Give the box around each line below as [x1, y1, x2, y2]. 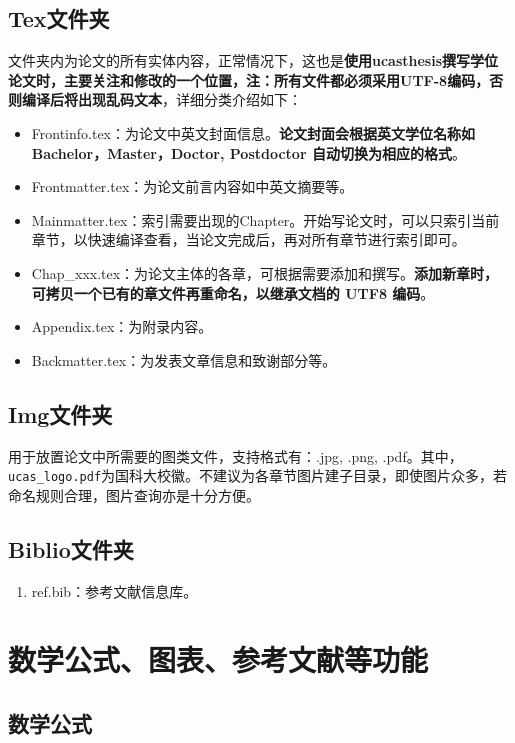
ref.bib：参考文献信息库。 [31, 580, 198, 601]
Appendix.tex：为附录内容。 [31, 316, 213, 337]
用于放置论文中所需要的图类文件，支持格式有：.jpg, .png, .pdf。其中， [8, 445, 463, 466]
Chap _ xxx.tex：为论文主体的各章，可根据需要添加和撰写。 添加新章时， [31, 262, 499, 283]
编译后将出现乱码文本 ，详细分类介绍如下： [21, 89, 302, 110]
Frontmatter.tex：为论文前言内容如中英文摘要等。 [31, 176, 354, 197]
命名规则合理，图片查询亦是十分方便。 [8, 484, 260, 505]
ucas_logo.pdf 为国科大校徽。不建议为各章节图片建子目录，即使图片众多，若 [8, 465, 508, 486]
